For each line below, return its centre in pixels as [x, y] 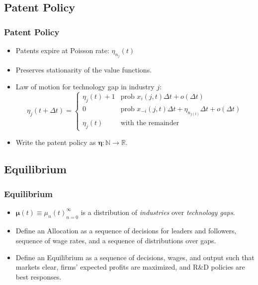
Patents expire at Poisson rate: [62, 50]
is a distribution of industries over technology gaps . [158, 212]
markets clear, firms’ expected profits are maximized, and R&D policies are [130, 267]
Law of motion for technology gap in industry [85, 87]
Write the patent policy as [56, 142]
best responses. [39, 276]
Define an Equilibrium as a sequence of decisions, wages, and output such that [135, 257]
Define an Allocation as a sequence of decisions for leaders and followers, [126, 231]
